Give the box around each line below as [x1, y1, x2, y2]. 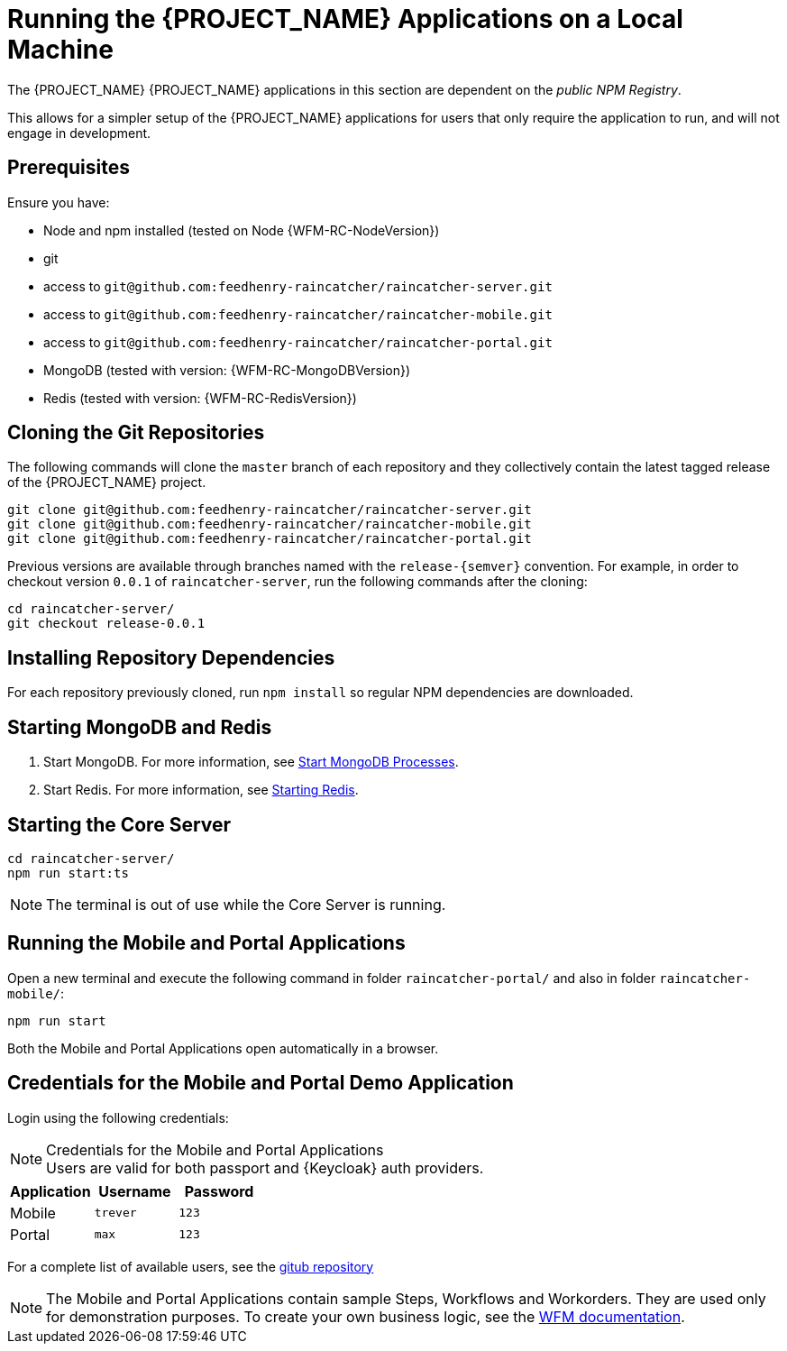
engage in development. [7, 124, 151, 141]
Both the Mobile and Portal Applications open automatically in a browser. [7, 1040, 439, 1056]
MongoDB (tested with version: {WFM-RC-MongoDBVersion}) [43, 362, 411, 378]
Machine [7, 34, 114, 65]
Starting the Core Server [7, 813, 232, 836]
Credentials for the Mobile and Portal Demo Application [7, 1071, 514, 1095]
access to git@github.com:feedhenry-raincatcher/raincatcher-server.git [43, 278, 553, 294]
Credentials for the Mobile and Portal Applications [46, 1140, 384, 1159]
